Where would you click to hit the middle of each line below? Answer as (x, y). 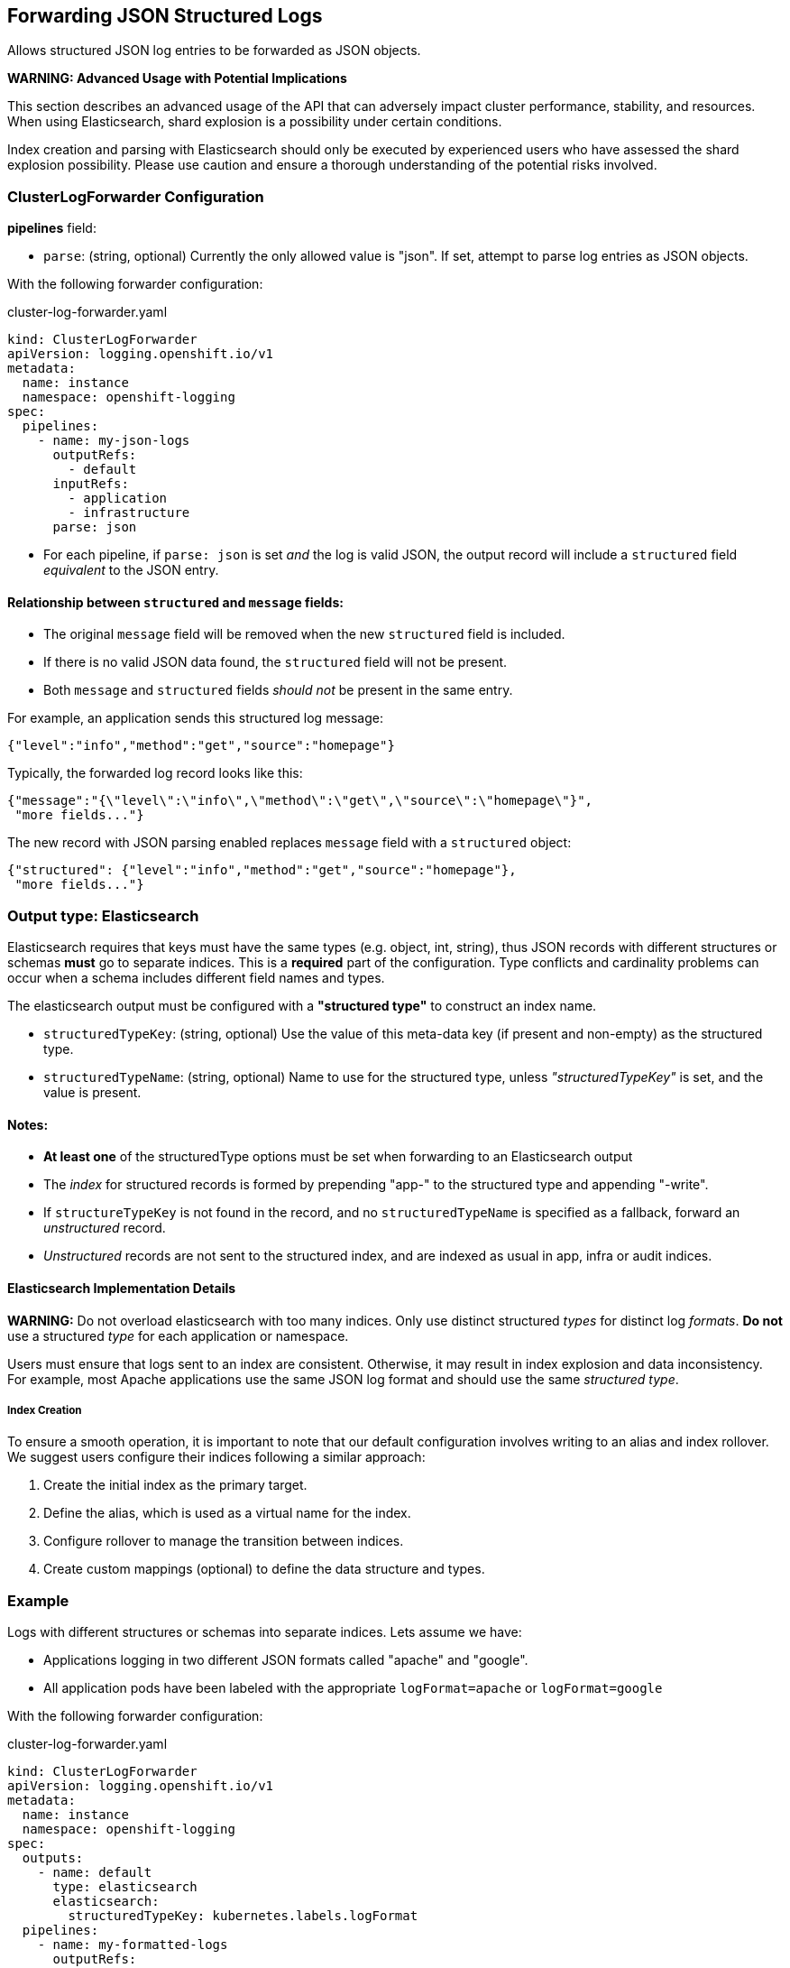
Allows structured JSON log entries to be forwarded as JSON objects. (214, 51)
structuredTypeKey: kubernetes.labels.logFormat (243, 1916)
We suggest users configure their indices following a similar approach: (216, 1457)
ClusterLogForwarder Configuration (136, 196)
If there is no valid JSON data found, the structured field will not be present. (276, 662)
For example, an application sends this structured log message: (195, 718)
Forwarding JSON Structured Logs (165, 16)
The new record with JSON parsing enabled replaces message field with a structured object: (289, 843)
